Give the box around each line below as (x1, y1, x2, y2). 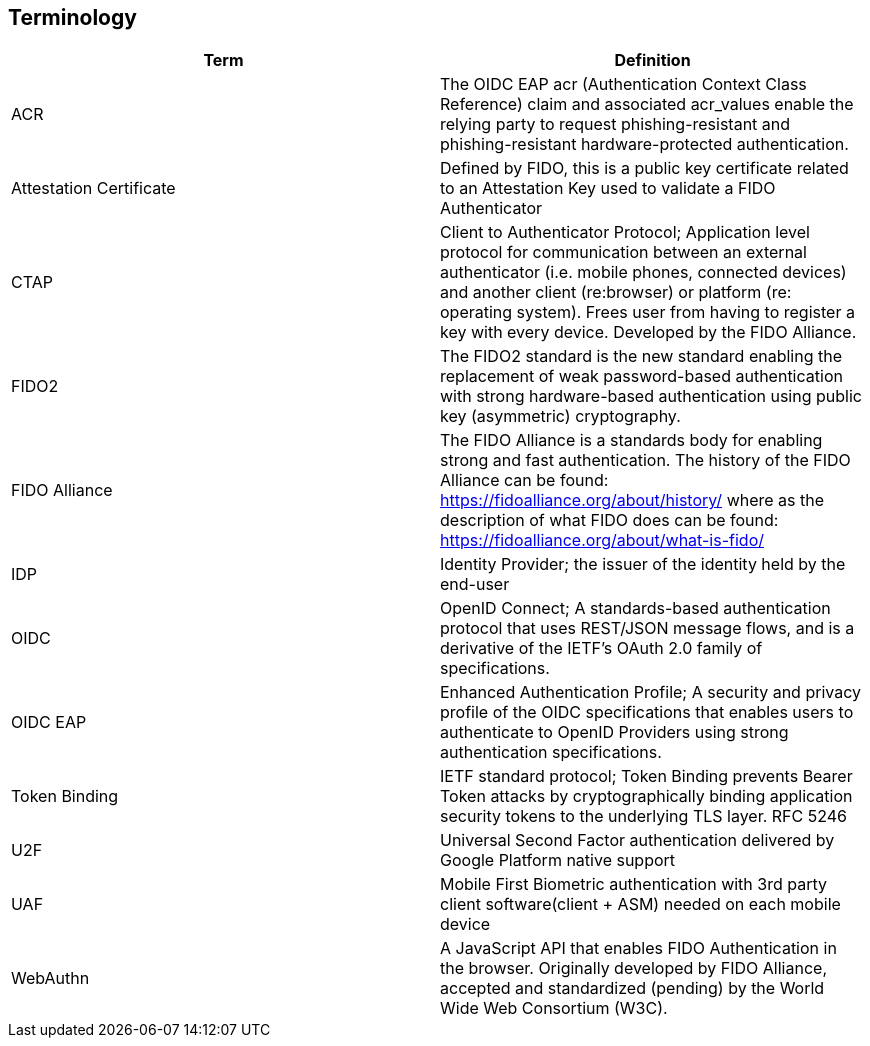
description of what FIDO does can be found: (440, 510, 779, 531)
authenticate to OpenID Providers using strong (440, 722, 789, 743)
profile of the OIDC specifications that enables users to (440, 702, 854, 723)
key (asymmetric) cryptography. (440, 406, 681, 427)
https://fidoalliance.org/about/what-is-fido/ (440, 530, 764, 551)
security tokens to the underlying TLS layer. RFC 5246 (440, 806, 847, 827)
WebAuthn (11, 968, 90, 989)
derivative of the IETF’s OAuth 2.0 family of (440, 638, 763, 659)
